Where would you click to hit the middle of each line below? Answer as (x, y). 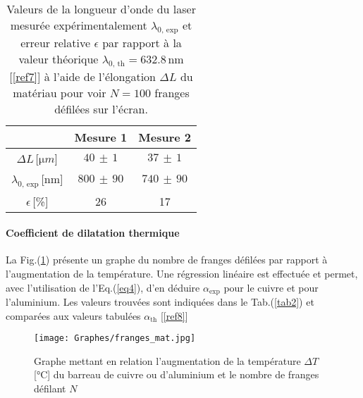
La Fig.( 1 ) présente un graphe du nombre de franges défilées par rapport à (167, 260)
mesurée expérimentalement (79, 25)
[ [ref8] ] (174, 315)
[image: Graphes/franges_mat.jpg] (115, 338)
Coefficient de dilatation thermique (93, 233)
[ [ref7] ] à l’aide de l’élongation (82, 77)
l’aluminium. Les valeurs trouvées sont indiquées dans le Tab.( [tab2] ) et (160, 301)
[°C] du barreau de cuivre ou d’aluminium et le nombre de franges (177, 374)
